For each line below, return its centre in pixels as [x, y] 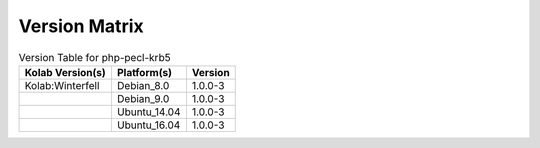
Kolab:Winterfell [62, 85]
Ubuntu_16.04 [148, 125]
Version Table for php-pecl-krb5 [94, 57]
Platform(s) [144, 72]
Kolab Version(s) [65, 72]
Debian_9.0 [143, 98]
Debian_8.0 [143, 85]
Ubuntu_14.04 [148, 112]
